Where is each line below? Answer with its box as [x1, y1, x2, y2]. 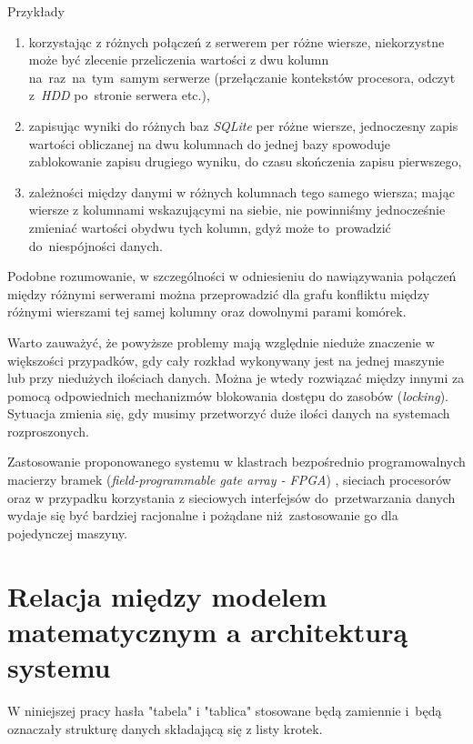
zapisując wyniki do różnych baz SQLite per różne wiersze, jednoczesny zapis [28, 116, 458, 135]
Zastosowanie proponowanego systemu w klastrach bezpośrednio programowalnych [7, 452, 466, 471]
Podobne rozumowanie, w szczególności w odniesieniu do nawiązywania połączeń [7, 266, 457, 286]
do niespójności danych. [28, 236, 163, 255]
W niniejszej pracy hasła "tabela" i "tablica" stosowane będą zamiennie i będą [7, 700, 442, 719]
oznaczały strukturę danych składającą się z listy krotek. [7, 719, 323, 738]
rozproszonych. [7, 421, 89, 440]
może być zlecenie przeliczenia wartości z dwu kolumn [28, 50, 329, 69]
